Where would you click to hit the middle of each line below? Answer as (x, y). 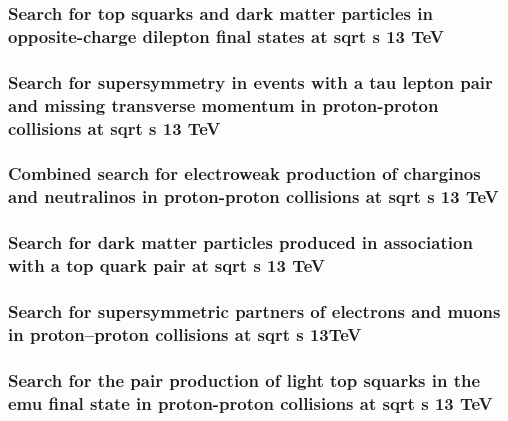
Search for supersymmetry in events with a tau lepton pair (250, 81)
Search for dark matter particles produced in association (240, 242)
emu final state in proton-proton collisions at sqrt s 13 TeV (250, 402)
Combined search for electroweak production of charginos (244, 173)
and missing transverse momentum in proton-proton (223, 104)
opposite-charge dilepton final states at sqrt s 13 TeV (226, 35)
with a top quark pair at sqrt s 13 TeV (166, 265)
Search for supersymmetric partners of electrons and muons (254, 310)
